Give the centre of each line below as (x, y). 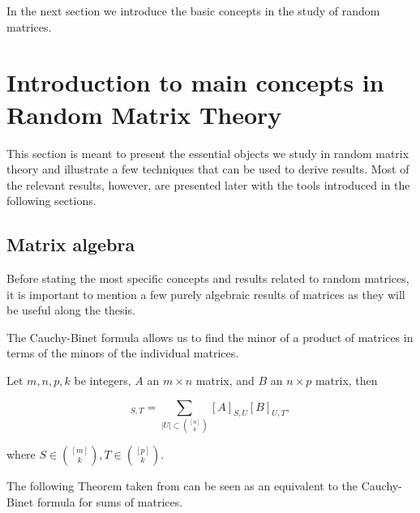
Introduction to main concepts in (195, 82)
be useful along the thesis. (71, 310)
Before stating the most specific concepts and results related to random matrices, (208, 278)
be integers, (103, 380)
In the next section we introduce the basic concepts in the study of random (193, 11)
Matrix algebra (71, 244)
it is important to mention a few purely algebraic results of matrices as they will (206, 294)
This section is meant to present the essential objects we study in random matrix (208, 153)
